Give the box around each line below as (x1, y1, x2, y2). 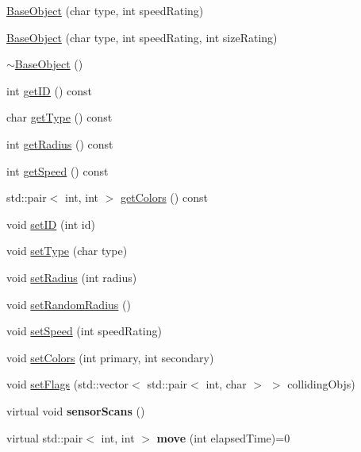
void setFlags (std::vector (6, 376, 129, 392)
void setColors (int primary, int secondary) (6, 349, 214, 365)
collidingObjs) (287, 376, 355, 392)
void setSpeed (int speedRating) (6, 323, 162, 339)
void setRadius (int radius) (6, 268, 137, 285)
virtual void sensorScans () (6, 402, 145, 419)
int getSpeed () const (6, 162, 109, 179)
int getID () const (6, 82, 93, 99)
